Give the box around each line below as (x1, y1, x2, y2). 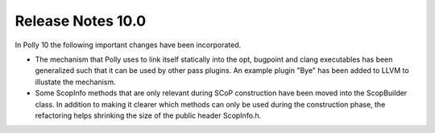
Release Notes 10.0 (14, 12, 147, 30)
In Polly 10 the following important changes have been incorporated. (14, 40, 242, 50)
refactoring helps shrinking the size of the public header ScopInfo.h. (35, 111, 262, 120)
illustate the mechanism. (35, 77, 116, 87)
